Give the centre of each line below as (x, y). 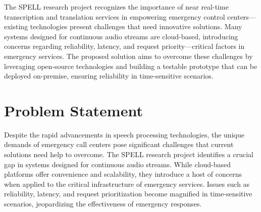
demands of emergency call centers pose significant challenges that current (119, 144)
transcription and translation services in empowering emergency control (115, 16)
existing (16, 26)
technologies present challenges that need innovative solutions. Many (136, 26)
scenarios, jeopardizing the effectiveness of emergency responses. (103, 204)
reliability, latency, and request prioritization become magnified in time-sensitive (128, 194)
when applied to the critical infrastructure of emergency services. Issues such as (127, 184)
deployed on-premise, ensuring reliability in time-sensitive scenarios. (109, 76)
